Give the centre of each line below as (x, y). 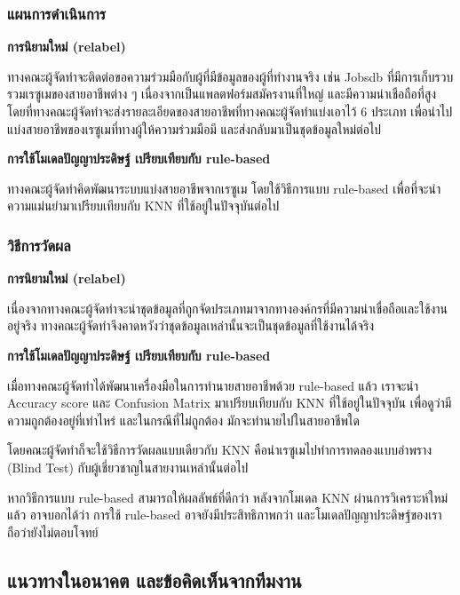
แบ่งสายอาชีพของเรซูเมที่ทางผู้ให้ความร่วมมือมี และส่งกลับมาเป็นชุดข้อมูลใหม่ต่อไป (194, 128)
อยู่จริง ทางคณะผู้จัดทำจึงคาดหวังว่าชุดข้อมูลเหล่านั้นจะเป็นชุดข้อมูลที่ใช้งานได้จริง (191, 325)
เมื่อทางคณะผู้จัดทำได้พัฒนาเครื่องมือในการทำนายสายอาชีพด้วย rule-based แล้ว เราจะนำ (213, 385)
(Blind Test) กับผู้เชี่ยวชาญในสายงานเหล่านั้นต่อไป (128, 467)
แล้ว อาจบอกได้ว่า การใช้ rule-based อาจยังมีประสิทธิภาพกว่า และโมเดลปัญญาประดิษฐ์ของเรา (225, 515)
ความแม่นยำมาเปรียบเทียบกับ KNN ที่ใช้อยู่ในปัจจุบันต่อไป (143, 206)
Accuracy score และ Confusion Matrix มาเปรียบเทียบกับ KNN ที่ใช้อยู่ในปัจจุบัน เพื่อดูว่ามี (230, 403)
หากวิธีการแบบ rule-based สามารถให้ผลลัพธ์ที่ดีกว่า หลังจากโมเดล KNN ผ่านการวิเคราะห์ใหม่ (228, 497)
